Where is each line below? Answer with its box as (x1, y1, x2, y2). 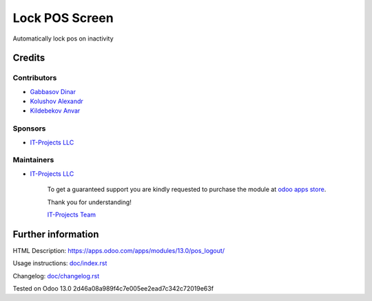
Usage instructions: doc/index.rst (12, 259, 107, 267)
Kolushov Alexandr (30, 97, 84, 106)
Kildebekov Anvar (30, 107, 81, 115)
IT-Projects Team (47, 210, 96, 219)
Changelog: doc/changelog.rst (12, 271, 100, 280)
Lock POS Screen (12, 10, 114, 25)
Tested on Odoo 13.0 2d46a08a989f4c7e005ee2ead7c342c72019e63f (12, 285, 214, 293)
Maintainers (12, 155, 54, 165)
